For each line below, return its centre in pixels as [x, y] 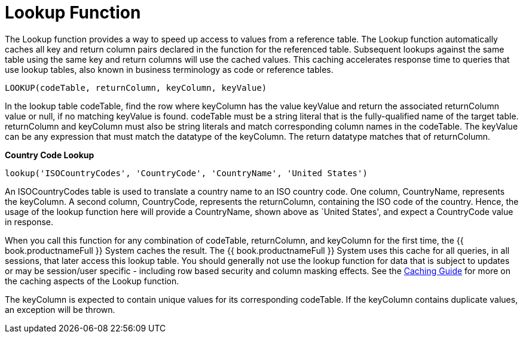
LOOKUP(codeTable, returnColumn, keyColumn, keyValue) [136, 87]
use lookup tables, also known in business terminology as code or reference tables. [169, 69]
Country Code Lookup [50, 155]
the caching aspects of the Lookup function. [92, 281]
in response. [29, 222]
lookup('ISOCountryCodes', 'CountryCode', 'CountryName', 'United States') [186, 173]
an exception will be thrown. [60, 309]
